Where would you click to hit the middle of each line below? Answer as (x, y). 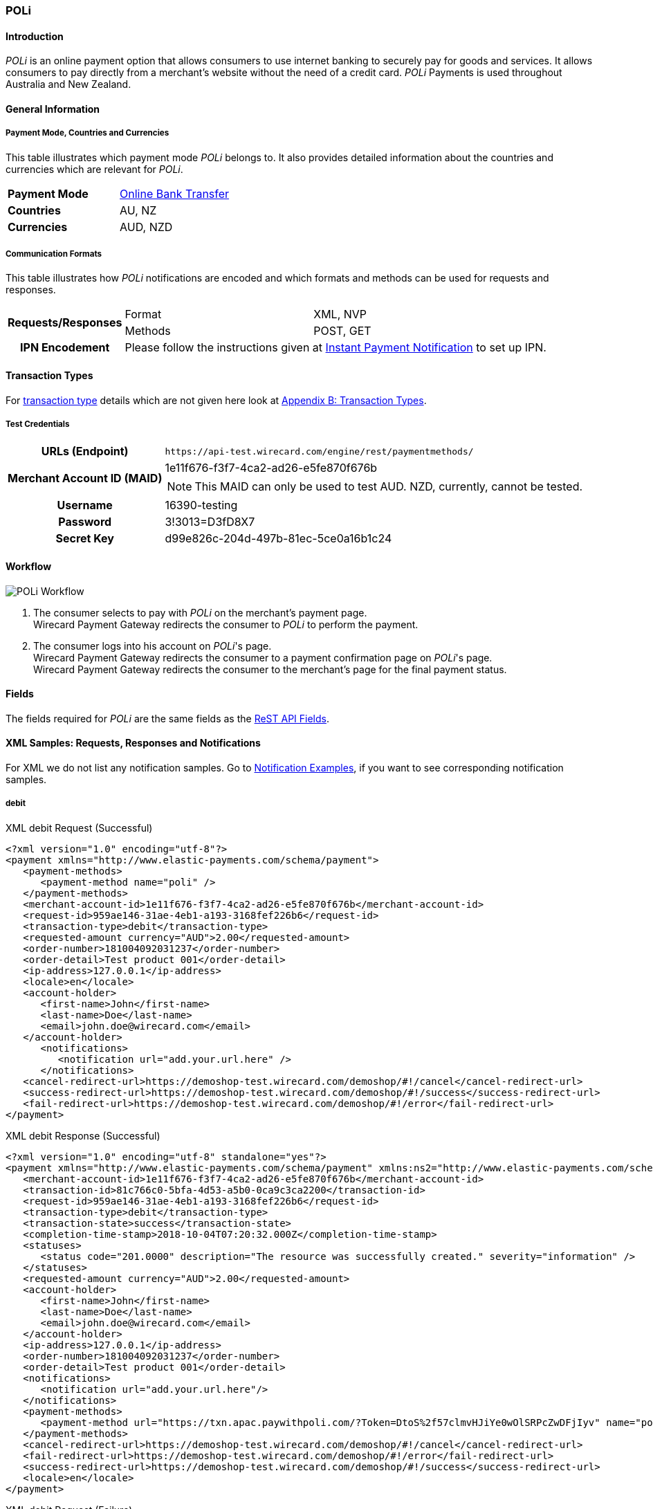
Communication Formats (54, 254)
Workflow (29, 566)
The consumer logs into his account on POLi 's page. (153, 646)
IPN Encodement (65, 348)
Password (85, 522)
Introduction (35, 36)
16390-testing (201, 505)
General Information (53, 109)
